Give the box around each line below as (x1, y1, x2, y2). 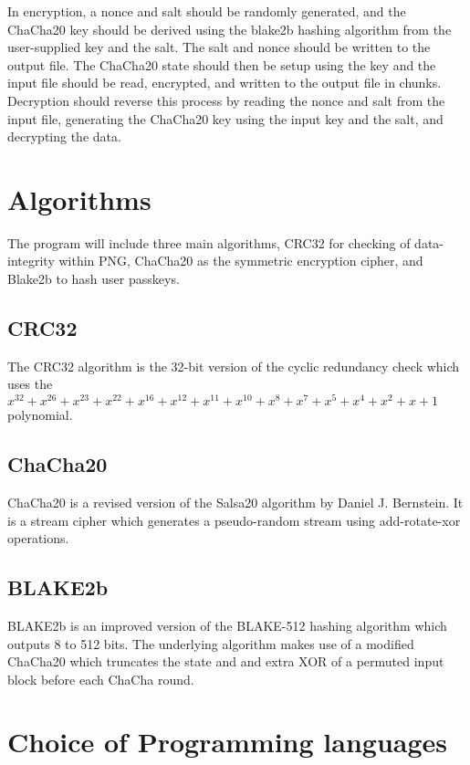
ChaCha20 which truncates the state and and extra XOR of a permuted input (7, 652, 444, 671)
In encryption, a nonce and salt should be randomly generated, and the (7, 2, 406, 20)
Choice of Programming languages (7, 723, 448, 760)
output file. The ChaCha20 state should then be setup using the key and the (7, 55, 436, 74)
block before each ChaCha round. (7, 669, 194, 688)
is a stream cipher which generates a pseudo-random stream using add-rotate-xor (7, 510, 461, 529)
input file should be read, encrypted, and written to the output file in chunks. (7, 73, 442, 92)
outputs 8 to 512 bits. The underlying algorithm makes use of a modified (7, 634, 414, 653)
